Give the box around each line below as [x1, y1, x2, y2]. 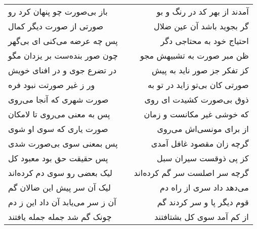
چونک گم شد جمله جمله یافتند [8, 211, 112, 222]
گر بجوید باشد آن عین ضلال [154, 20, 249, 32]
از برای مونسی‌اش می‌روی [157, 123, 249, 134]
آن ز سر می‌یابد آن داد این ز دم [8, 196, 116, 208]
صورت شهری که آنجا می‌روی [8, 94, 109, 105]
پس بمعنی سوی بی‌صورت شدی [8, 138, 118, 149]
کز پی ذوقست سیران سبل [157, 152, 249, 164]
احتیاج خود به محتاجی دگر [160, 35, 249, 47]
